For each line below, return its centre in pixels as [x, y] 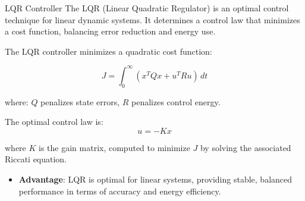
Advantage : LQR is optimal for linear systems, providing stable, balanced [155, 179]
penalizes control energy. [176, 101]
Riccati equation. [36, 159]
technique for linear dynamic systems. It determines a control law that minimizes [152, 19]
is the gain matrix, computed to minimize [114, 147]
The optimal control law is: [54, 122]
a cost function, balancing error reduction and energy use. [110, 31]
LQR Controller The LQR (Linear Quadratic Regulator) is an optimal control [147, 8]
